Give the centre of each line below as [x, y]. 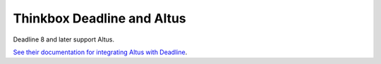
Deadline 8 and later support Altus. [64, 39]
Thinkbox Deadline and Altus [99, 18]
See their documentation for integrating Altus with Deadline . [100, 52]
